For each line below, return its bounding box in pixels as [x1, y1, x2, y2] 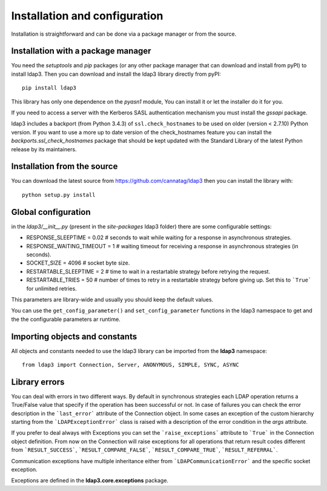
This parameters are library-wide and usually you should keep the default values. [11, 295, 214, 303]
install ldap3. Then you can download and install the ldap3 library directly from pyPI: [11, 70, 221, 77]
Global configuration [11, 206, 91, 217]
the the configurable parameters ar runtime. [11, 315, 121, 323]
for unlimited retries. [26, 285, 77, 292]
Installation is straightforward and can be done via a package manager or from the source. [11, 30, 237, 38]
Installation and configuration [11, 9, 163, 22]
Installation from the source [11, 161, 118, 172]
